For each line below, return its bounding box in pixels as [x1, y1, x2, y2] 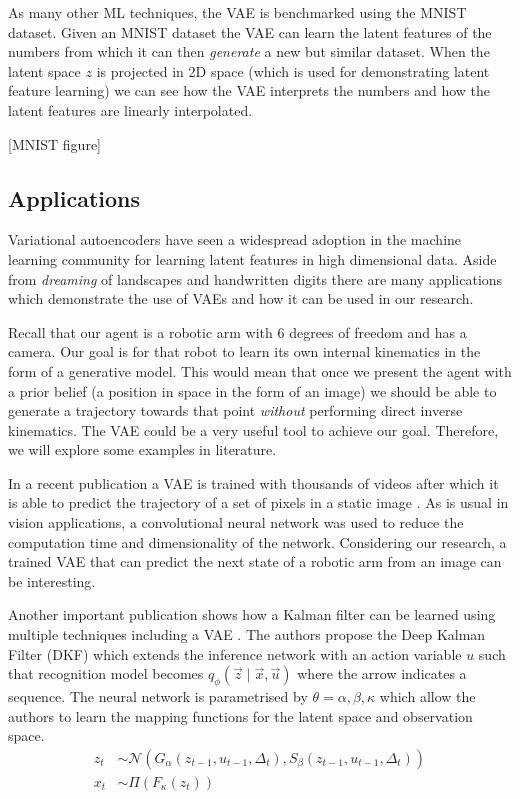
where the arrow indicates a [297, 663, 467, 684]
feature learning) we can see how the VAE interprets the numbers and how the [8, 80, 491, 101]
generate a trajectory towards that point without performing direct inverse [8, 400, 463, 421]
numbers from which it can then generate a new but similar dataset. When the [8, 41, 490, 62]
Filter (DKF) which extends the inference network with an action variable [8, 643, 462, 664]
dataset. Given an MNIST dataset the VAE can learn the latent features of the [8, 21, 492, 42]
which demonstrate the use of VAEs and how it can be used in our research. [8, 288, 474, 309]
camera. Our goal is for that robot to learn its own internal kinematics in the [8, 341, 481, 362]
